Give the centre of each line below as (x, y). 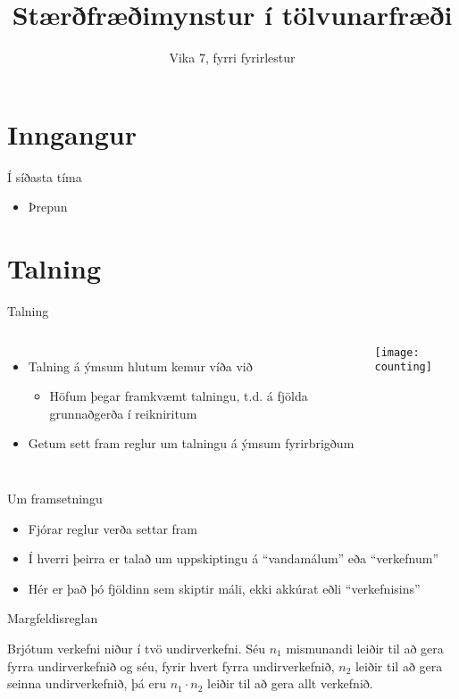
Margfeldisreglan (53, 618)
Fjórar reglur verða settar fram (113, 528)
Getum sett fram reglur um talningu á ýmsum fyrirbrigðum (191, 443)
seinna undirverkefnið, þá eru (87, 683)
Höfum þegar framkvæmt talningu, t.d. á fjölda (179, 396)
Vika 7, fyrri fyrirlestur (232, 58)
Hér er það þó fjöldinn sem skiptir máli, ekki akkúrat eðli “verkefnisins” (224, 588)
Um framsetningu (55, 498)
